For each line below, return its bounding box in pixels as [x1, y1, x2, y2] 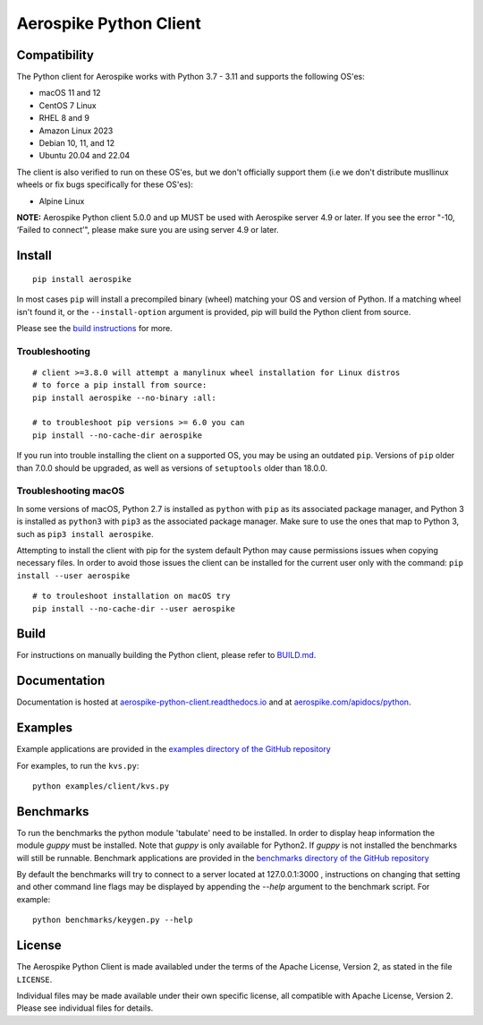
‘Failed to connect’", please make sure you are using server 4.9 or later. [16, 225, 279, 235]
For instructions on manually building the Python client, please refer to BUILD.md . [16, 650, 317, 661]
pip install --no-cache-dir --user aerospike [32, 603, 236, 613]
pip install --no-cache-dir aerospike [32, 430, 203, 440]
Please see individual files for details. [16, 1003, 154, 1013]
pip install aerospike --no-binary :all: [32, 392, 216, 403]
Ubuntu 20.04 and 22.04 [38, 150, 131, 161]
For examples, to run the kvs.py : [16, 760, 140, 771]
